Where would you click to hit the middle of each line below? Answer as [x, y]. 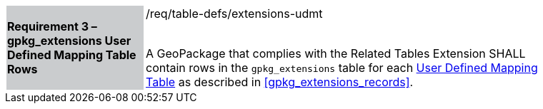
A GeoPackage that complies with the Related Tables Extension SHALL [336, 53]
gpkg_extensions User [69, 41]
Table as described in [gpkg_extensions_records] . [280, 82]
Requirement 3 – [52, 26]
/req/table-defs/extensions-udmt [234, 14]
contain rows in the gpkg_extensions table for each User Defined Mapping [342, 68]
